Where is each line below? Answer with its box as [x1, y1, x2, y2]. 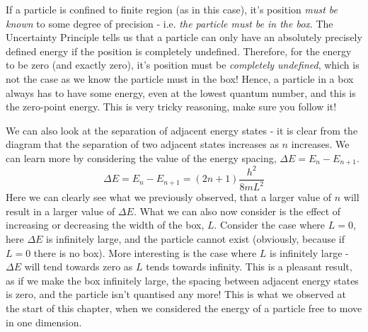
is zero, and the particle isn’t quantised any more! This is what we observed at [6, 287, 346, 302]
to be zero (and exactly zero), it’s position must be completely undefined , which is [6, 57, 360, 72]
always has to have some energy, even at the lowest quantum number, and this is [6, 85, 356, 100]
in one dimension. [6, 314, 82, 329]
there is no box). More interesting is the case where [33, 245, 257, 260]
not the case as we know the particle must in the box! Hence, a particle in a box [6, 71, 354, 86]
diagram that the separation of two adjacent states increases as [6, 137, 279, 151]
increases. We [291, 137, 350, 151]
